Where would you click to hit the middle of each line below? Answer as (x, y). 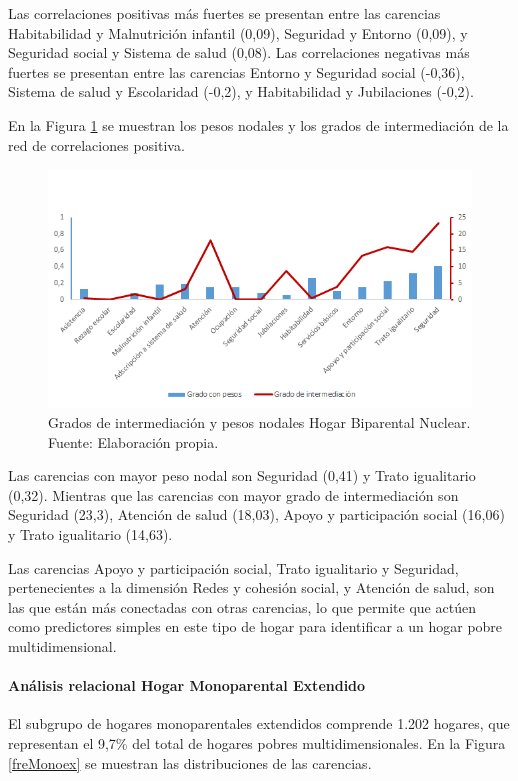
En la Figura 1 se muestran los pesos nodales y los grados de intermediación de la (258, 124)
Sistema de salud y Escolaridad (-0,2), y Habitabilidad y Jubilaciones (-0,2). (241, 91)
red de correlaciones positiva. (96, 144)
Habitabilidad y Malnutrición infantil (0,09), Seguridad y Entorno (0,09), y (238, 32)
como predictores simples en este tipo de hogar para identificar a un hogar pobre (255, 626)
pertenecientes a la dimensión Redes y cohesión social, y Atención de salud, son (251, 587)
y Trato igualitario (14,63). (90, 533)
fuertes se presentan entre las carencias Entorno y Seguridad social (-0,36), (236, 71)
